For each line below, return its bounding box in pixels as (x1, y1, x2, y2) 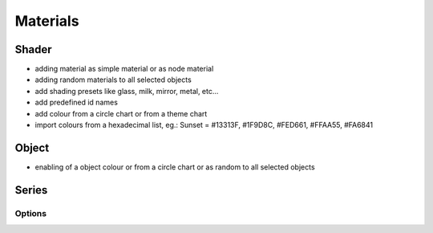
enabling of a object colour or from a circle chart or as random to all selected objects (34, 161, 316, 172)
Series (14, 183, 48, 197)
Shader (14, 43, 52, 56)
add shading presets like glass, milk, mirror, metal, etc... (34, 86, 219, 96)
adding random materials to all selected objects (34, 75, 192, 84)
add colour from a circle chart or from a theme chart (34, 108, 208, 118)
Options (14, 207, 47, 219)
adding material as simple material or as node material (34, 64, 214, 74)
